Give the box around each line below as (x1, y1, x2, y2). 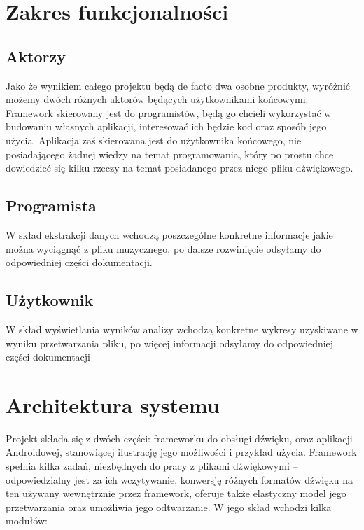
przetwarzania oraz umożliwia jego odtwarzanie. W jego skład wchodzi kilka (6, 499, 332, 514)
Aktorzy (6, 45, 66, 67)
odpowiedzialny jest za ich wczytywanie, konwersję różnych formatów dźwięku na (6, 472, 353, 487)
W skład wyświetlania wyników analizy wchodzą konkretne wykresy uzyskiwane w (6, 321, 358, 336)
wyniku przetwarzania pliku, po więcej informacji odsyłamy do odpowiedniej (6, 335, 334, 350)
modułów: (6, 513, 48, 528)
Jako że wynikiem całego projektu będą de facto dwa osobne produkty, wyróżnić (6, 78, 350, 92)
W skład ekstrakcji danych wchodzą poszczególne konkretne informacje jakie (6, 227, 333, 242)
